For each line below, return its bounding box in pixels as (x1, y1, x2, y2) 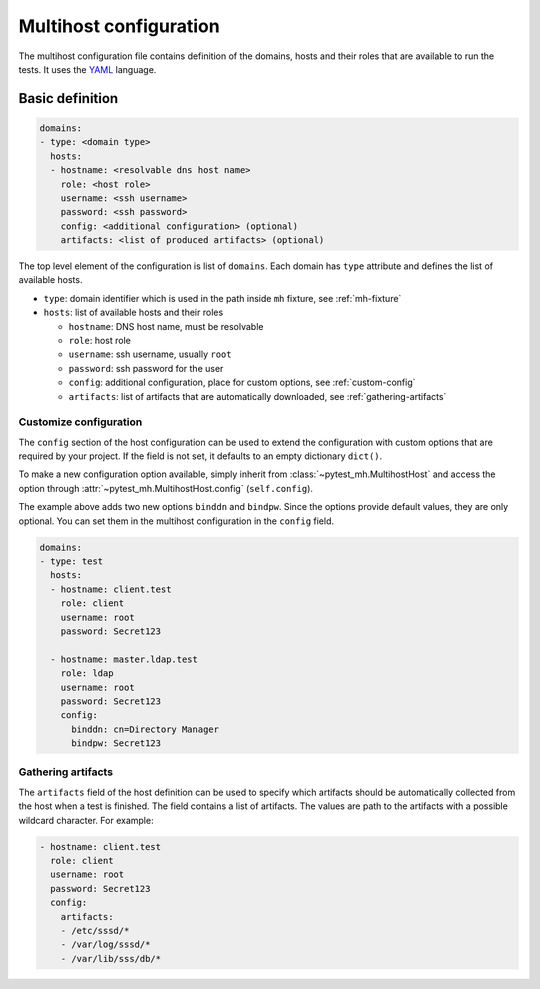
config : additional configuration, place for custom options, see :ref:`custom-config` (68, 376, 416, 389)
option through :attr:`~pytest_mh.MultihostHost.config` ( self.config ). (18, 482, 314, 494)
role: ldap (60, 668, 114, 679)
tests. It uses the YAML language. (18, 63, 157, 75)
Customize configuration (18, 415, 143, 429)
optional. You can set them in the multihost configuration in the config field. (18, 515, 335, 527)
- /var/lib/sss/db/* (60, 953, 162, 964)
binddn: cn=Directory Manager (71, 723, 220, 735)
